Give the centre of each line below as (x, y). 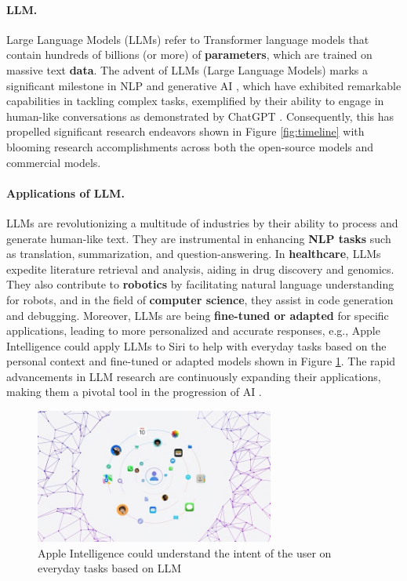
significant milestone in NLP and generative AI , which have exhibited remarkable (204, 85)
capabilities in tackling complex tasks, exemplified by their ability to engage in (195, 101)
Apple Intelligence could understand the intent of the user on (185, 552)
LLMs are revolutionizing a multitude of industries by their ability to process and (202, 222)
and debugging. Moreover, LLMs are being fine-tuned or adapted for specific (198, 315)
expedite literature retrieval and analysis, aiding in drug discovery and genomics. (200, 269)
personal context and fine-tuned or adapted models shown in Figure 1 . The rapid (201, 361)
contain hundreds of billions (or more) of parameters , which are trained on (189, 54)
